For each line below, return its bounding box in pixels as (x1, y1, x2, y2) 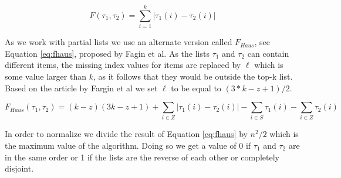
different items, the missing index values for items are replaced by (5, 59, 241, 71)
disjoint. (5, 162, 34, 174)
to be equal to (171, 81, 221, 94)
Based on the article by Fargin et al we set (5, 81, 158, 94)
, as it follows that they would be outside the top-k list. (93, 70, 293, 82)
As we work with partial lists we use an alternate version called (5, 36, 232, 48)
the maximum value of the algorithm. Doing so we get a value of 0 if (5, 139, 251, 152)
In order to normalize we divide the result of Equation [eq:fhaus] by (5, 128, 248, 140)
